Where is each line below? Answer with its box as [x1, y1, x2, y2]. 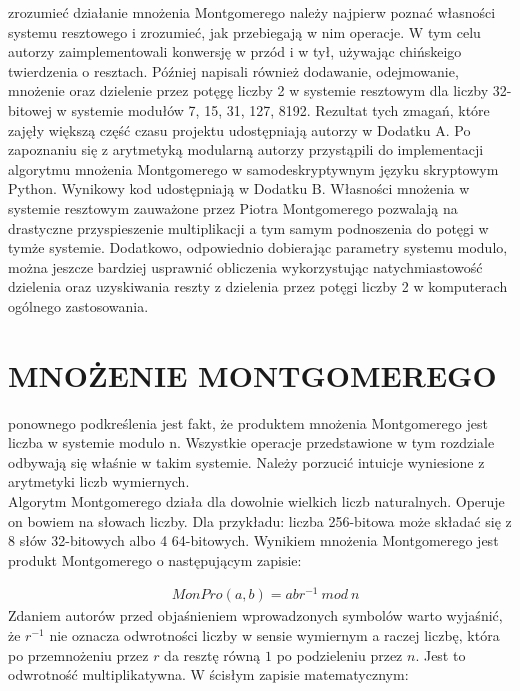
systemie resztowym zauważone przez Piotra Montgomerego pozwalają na [8, 197, 458, 218]
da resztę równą [164, 644, 261, 665]
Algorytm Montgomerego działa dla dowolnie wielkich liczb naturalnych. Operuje [8, 491, 505, 511]
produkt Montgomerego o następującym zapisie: [8, 549, 302, 570]
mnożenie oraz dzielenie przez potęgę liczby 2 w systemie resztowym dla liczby [8, 80, 489, 101]
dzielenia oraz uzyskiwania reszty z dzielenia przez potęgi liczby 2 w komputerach [8, 276, 508, 297]
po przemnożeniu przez [8, 644, 149, 665]
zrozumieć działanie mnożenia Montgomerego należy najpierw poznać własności [8, 2, 496, 22]
